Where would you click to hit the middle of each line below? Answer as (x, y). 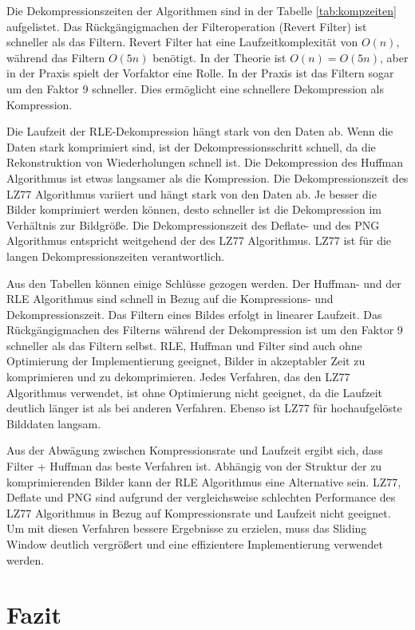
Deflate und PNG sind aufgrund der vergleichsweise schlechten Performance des (201, 497)
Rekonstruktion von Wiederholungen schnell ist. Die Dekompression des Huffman (205, 162)
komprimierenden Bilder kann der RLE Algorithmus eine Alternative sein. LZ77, (204, 481)
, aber (394, 57)
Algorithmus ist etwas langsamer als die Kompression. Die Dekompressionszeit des (207, 177)
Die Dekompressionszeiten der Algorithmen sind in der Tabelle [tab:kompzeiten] (202, 10)
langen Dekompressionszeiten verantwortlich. (116, 256)
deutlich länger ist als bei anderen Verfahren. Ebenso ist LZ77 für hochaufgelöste (204, 408)
